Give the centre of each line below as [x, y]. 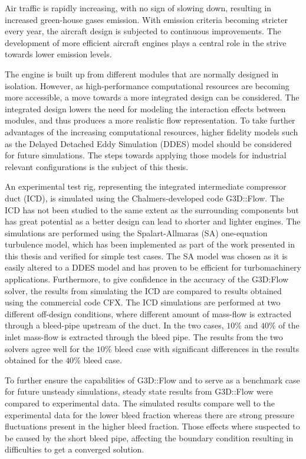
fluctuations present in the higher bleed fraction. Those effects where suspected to [152, 426]
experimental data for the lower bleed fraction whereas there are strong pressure [150, 414]
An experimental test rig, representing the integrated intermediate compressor [146, 186]
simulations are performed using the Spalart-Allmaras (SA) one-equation [136, 232]
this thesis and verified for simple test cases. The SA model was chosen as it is [146, 255]
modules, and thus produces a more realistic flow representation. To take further [150, 120]
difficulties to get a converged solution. [75, 449]
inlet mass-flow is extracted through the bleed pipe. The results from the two [144, 337]
